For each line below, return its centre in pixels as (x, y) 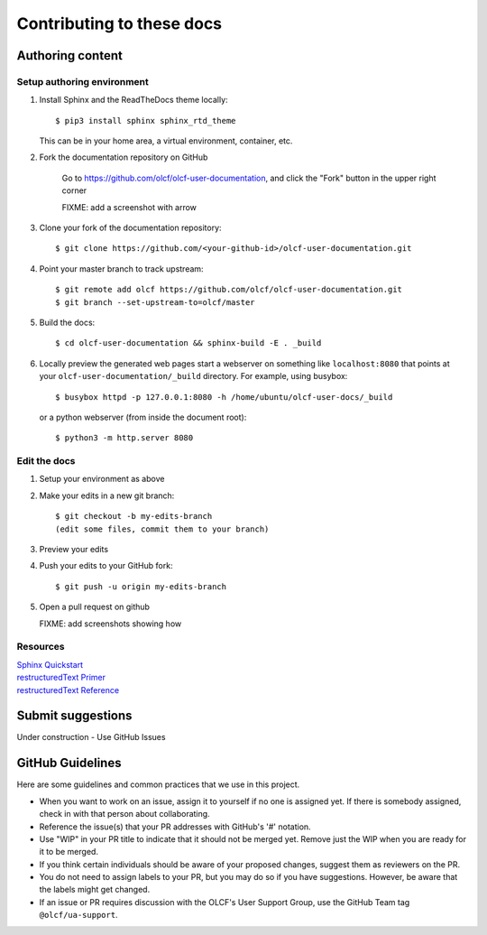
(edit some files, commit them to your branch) (162, 529)
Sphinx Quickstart (50, 664)
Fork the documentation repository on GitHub (124, 157)
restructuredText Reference (68, 690)
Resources (41, 647)
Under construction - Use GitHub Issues (91, 737)
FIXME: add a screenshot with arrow (129, 207)
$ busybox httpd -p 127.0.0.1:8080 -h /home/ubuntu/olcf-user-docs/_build (224, 397)
